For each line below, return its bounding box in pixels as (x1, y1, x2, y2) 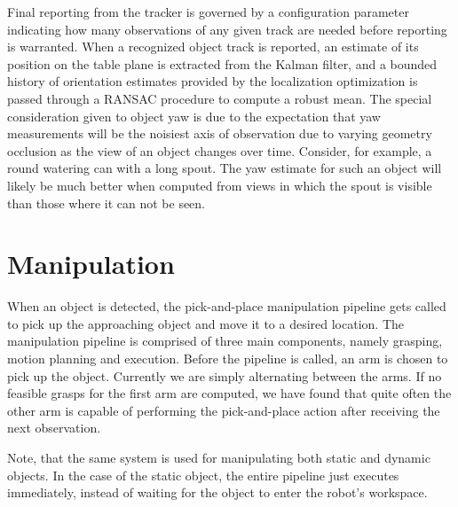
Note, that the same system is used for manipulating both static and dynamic (7, 448, 430, 466)
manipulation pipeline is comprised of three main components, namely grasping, (7, 331, 443, 350)
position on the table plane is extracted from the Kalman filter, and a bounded (7, 54, 438, 73)
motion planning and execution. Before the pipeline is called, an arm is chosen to (7, 349, 448, 368)
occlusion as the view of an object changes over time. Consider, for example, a (7, 141, 432, 160)
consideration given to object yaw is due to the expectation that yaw (7, 106, 381, 125)
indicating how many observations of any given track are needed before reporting (7, 19, 447, 38)
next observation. (7, 418, 101, 437)
